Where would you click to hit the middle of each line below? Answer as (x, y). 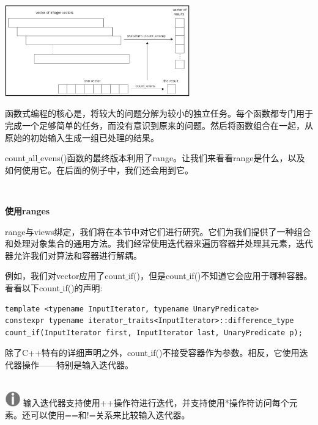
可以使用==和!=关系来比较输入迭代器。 (110, 415)
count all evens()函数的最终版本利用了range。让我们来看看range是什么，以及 (155, 158)
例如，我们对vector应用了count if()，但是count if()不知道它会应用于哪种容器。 (159, 276)
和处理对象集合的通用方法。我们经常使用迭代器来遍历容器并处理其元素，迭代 (159, 243)
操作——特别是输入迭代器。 (77, 364)
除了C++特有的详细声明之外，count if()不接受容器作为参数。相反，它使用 (152, 353)
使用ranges (28, 211)
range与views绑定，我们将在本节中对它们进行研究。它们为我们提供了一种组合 (158, 231)
